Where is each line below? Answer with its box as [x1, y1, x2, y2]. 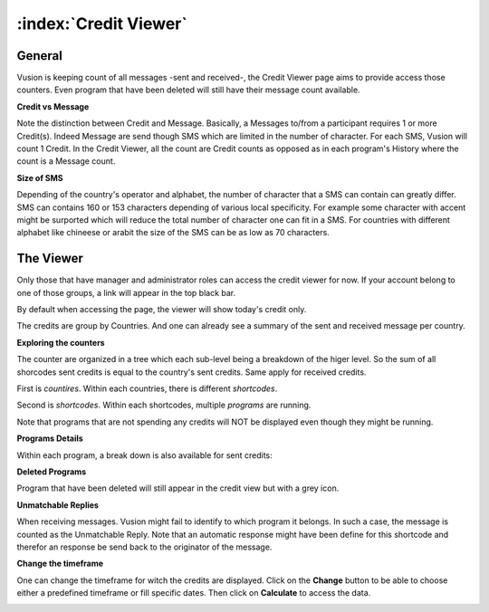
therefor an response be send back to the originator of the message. [16, 541, 273, 552]
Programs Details [16, 433, 83, 444]
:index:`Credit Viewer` [16, 14, 187, 33]
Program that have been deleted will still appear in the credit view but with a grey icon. [16, 483, 340, 493]
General [16, 48, 63, 63]
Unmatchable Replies [16, 499, 100, 511]
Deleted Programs [16, 466, 87, 477]
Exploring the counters [16, 337, 105, 348]
